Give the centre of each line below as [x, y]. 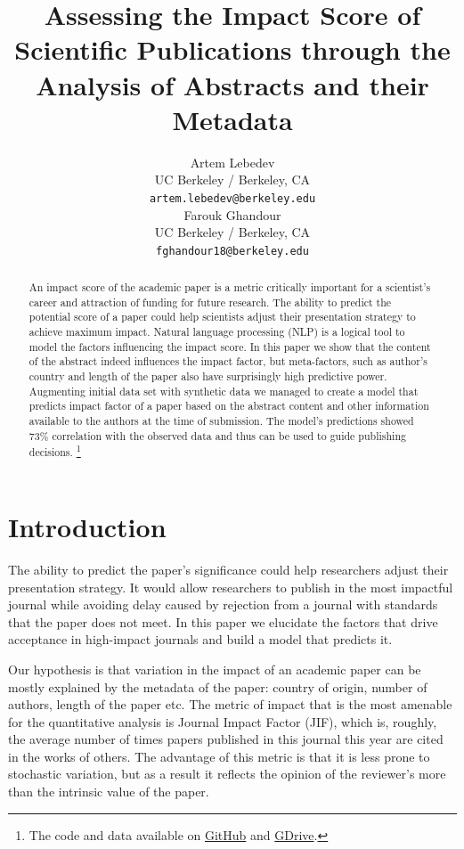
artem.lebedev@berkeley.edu [232, 198]
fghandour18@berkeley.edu [232, 251]
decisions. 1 [55, 451]
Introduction [87, 527]
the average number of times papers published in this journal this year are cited [226, 739]
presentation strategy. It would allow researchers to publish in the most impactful [231, 587]
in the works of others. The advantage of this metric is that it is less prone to [219, 756]
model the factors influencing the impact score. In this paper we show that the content [230, 346]
